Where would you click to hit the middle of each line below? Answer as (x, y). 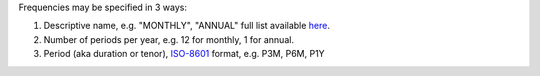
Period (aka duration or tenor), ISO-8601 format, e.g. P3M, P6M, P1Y (184, 54)
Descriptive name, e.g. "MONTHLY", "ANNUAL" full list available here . (186, 26)
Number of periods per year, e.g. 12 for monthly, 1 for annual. (169, 39)
